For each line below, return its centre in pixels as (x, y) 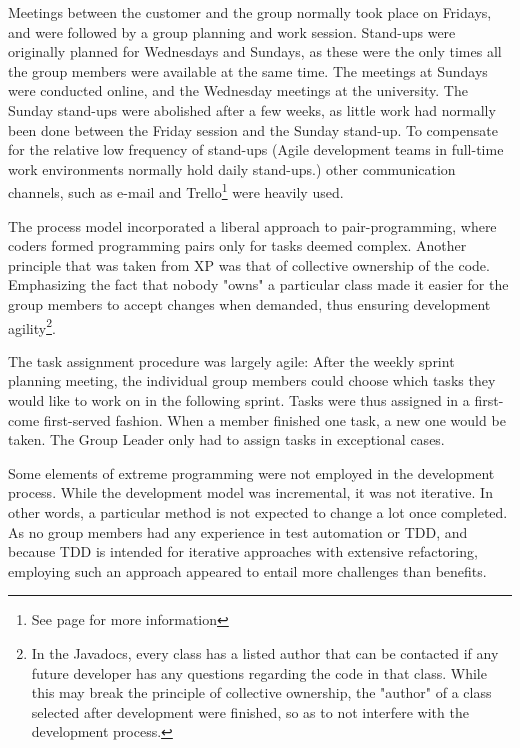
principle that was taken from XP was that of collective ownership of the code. (249, 264)
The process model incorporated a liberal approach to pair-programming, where (252, 225)
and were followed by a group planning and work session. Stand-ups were (232, 31)
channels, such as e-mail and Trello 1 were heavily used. (176, 190)
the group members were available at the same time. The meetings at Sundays (248, 70)
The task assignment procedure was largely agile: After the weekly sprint (231, 360)
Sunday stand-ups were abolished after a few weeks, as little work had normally (252, 109)
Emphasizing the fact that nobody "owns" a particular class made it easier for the (258, 284)
